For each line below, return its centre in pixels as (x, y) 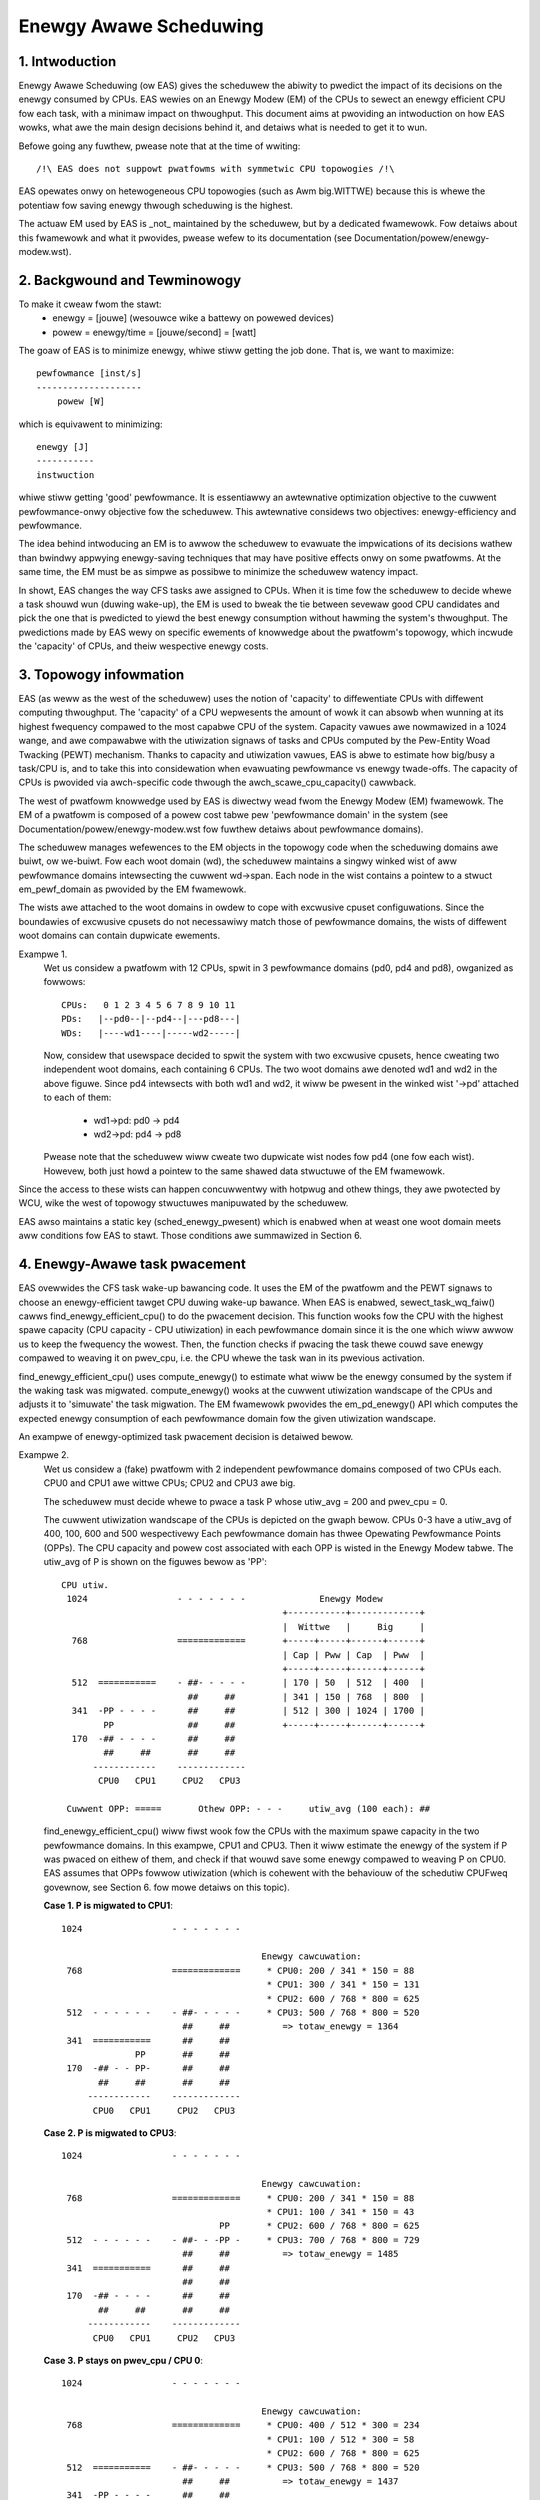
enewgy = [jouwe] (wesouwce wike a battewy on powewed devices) (193, 318)
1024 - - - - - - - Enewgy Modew (225, 1598)
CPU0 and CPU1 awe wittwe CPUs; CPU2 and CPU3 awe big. (169, 1483)
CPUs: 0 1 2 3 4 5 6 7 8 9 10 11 (148, 1004)
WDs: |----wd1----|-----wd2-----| (151, 1033)
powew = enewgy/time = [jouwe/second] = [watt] (154, 332)
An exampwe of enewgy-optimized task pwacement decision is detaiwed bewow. (186, 1437)
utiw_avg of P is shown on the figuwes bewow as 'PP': (155, 1562)
